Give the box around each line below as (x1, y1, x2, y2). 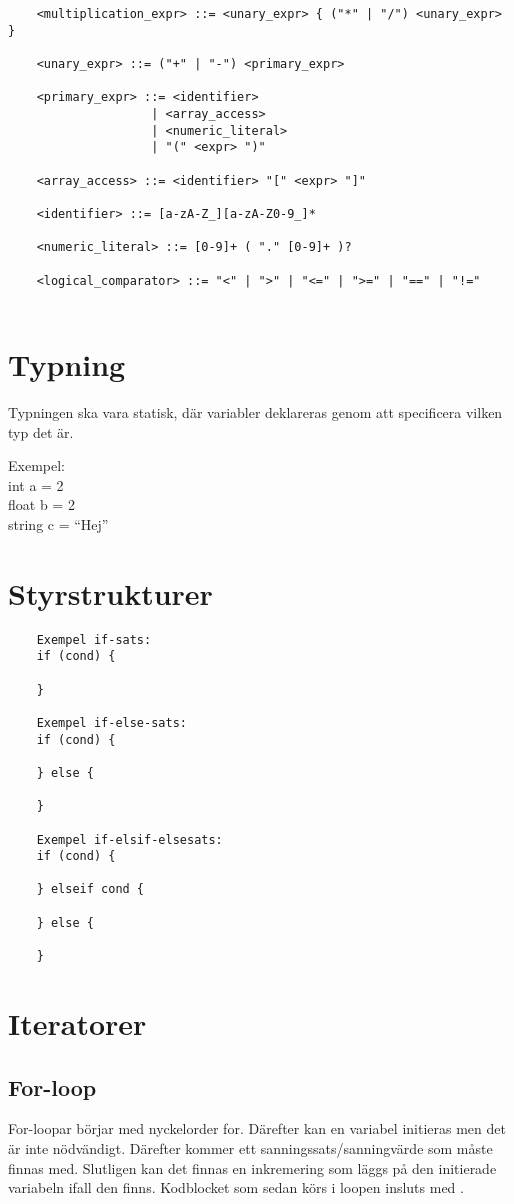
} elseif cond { (36, 882, 145, 897)
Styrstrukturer (8, 572, 213, 613)
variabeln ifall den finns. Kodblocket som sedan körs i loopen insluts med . (8, 1177, 464, 1198)
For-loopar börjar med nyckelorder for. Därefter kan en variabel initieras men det (8, 1118, 506, 1139)
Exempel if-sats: (36, 632, 152, 647)
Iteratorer (8, 1002, 147, 1043)
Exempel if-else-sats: (36, 715, 187, 730)
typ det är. (8, 421, 74, 442)
